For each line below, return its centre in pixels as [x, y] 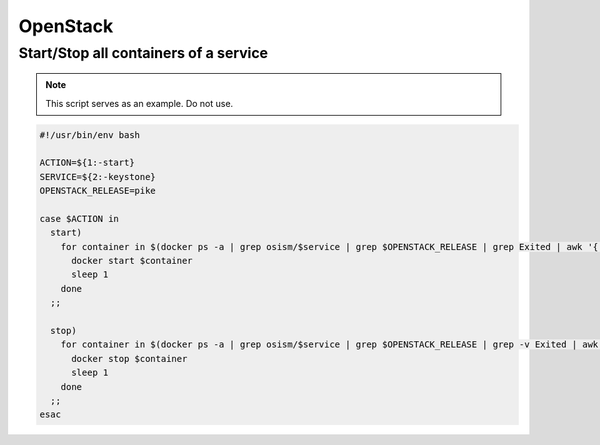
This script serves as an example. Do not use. [139, 103]
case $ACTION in [79, 218]
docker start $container [132, 261]
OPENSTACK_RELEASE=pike [98, 191]
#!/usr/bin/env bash [89, 134]
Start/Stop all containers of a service [143, 53]
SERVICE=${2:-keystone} [98, 176]
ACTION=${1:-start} [87, 163]
